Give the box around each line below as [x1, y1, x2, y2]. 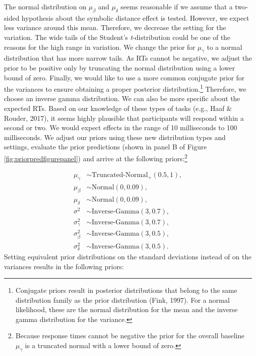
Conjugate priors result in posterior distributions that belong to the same [15, 285, 237, 295]
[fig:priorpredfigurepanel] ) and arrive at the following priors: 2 [4, 151, 188, 163]
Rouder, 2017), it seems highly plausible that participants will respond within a [4, 112, 244, 123]
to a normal [207, 41, 242, 52]
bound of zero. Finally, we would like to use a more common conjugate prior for [4, 72, 245, 82]
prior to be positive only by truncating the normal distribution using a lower [4, 62, 235, 72]
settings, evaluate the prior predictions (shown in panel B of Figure [4, 142, 207, 152]
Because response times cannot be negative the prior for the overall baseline [15, 330, 245, 341]
